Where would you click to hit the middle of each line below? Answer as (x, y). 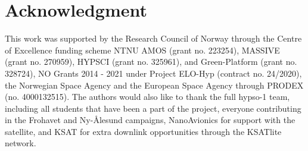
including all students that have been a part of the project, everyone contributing (153, 108)
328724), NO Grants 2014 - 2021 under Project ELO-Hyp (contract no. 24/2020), (153, 73)
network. (21, 143)
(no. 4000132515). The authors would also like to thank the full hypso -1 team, (147, 97)
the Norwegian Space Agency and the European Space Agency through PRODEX (154, 85)
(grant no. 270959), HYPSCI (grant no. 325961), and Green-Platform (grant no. (151, 62)
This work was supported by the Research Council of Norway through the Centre (153, 38)
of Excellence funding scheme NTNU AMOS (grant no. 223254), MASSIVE (142, 50)
